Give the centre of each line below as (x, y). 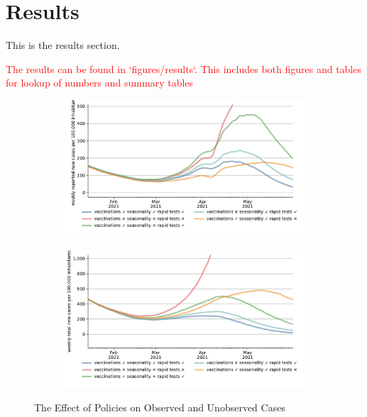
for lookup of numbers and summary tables (100, 83)
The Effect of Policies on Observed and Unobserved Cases (160, 407)
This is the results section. (63, 45)
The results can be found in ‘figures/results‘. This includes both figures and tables (183, 68)
